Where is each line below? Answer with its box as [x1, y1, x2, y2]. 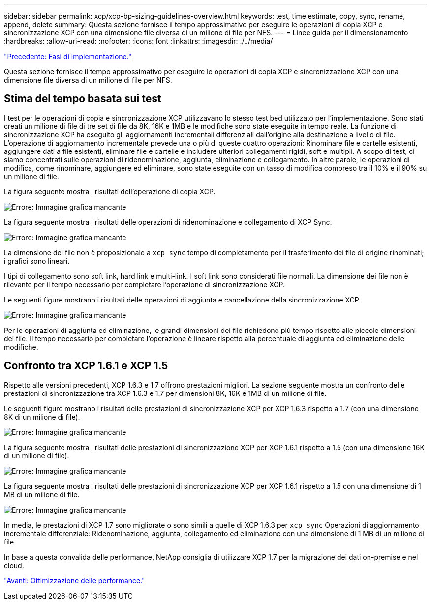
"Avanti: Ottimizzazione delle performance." [4, 576, 145, 585]
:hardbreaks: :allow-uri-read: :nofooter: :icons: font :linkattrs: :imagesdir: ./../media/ [4, 37, 273, 45]
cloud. [4, 561, 24, 570]
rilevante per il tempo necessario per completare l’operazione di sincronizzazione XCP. [4, 280, 285, 289]
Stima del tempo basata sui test [4, 92, 161, 105]
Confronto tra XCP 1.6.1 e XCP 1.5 [4, 360, 168, 372]
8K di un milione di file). [4, 412, 80, 421]
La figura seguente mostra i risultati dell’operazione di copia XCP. [4, 187, 215, 196]
